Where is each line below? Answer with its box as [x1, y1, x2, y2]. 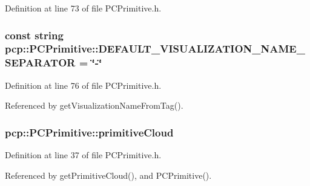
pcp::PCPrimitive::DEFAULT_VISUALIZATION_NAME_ [5, 41, 305, 56]
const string [5, 27, 64, 42]
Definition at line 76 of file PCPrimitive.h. [5, 79, 162, 91]
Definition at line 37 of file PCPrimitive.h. [5, 149, 162, 161]
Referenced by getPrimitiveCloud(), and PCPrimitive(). [5, 168, 212, 181]
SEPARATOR [5, 55, 76, 70]
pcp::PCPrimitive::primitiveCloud [5, 124, 174, 139]
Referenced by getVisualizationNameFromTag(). [5, 99, 183, 112]
